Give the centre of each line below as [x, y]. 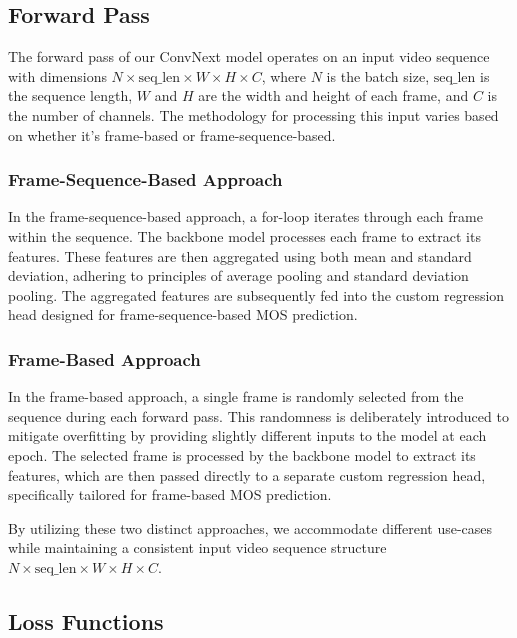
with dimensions [57, 75]
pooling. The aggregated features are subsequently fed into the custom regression [256, 294]
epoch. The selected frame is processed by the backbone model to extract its [242, 454]
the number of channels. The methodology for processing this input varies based [253, 114]
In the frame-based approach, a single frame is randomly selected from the [236, 396]
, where [284, 75]
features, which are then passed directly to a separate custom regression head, [247, 474]
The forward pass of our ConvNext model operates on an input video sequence [249, 56]
